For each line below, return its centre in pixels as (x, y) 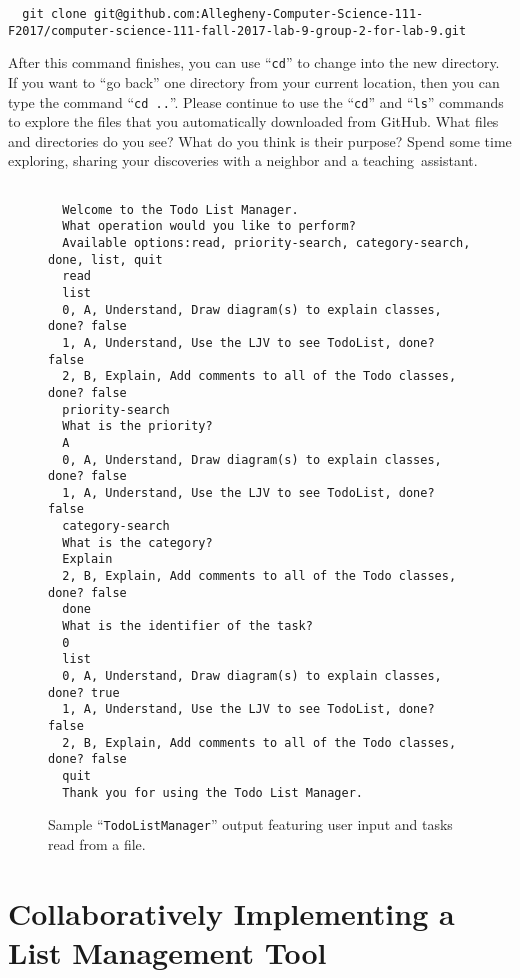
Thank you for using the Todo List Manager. (212, 792)
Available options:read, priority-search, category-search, (266, 242)
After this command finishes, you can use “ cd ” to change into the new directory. (254, 62)
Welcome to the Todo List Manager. (180, 209)
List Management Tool (167, 951)
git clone (54, 14)
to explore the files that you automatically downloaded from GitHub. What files (253, 121)
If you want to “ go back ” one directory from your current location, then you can (254, 81)
